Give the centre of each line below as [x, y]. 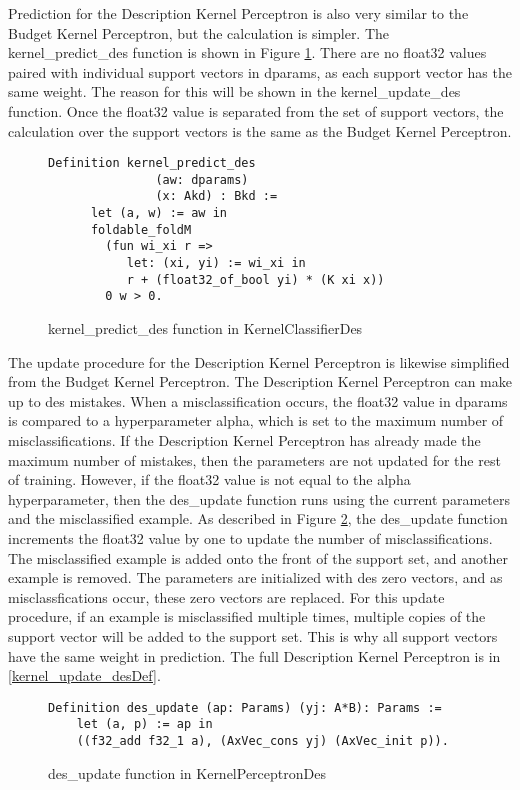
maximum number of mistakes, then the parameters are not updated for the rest [254, 459]
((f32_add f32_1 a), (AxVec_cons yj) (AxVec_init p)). [262, 741]
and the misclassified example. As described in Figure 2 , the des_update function [258, 518]
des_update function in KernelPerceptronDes [187, 772]
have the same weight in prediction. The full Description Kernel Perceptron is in [254, 655]
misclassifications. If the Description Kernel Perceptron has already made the [244, 440]
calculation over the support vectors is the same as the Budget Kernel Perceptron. [260, 130]
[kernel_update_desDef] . [84, 675]
